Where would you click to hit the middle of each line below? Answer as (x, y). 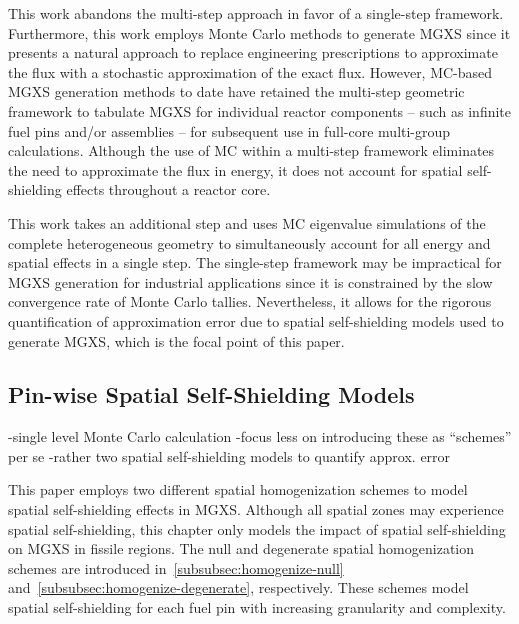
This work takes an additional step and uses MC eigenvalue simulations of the (247, 222)
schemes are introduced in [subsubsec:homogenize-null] (176, 567)
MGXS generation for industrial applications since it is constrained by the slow (250, 281)
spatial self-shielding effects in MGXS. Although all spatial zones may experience (256, 509)
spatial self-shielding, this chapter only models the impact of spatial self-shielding (257, 528)
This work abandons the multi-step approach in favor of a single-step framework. (256, 13)
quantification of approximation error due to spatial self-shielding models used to (256, 320)
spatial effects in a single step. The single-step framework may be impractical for (255, 262)
